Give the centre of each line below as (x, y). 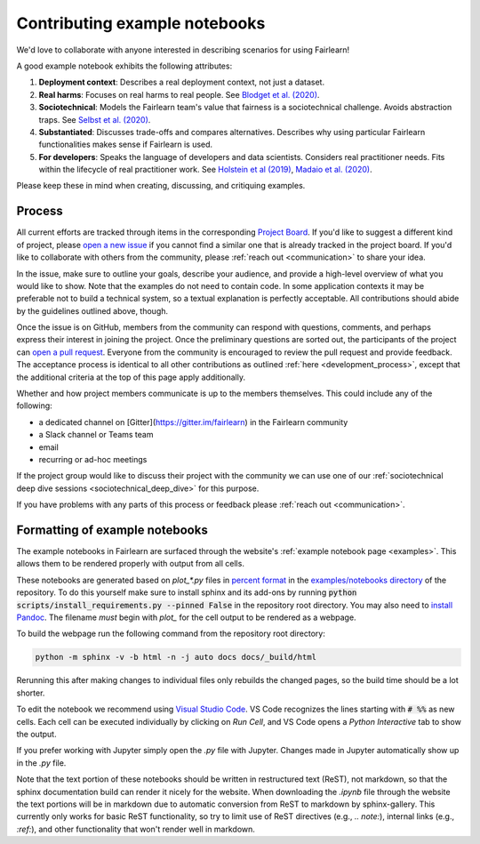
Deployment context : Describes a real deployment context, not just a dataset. (181, 82)
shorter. (31, 693)
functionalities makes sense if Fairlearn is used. (126, 145)
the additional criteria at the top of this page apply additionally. (131, 377)
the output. (36, 734)
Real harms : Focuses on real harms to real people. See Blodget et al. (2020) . (179, 94)
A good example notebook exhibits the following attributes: (124, 66)
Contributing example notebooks (141, 23)
